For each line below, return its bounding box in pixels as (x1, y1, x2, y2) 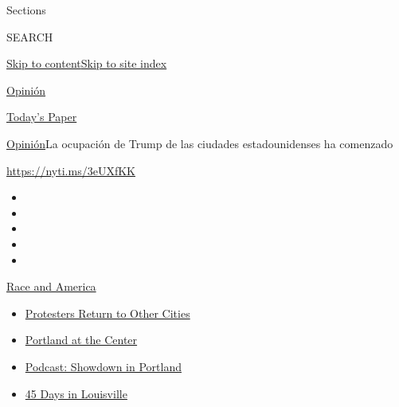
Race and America (6, 278, 96, 295)
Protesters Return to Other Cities (25, 304, 190, 321)
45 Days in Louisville (25, 385, 127, 401)
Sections (6, 2, 46, 18)
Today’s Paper (6, 108, 77, 125)
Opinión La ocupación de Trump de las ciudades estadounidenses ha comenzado (6, 135, 393, 151)
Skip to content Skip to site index (6, 55, 167, 72)
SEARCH (6, 28, 53, 45)
